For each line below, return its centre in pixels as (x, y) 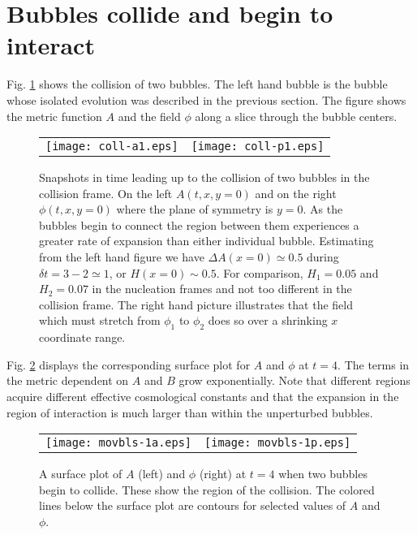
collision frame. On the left (106, 193)
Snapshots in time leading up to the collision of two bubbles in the (204, 177)
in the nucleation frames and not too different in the (222, 289)
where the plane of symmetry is (195, 209)
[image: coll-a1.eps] (112, 147)
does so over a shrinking (268, 320)
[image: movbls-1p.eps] (278, 443)
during (323, 257)
